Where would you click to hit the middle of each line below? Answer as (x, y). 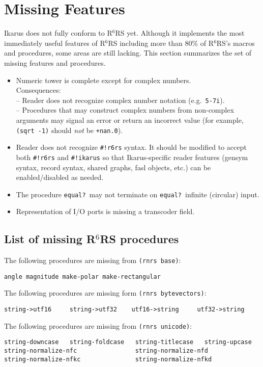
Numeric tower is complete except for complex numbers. (104, 80)
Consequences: (38, 90)
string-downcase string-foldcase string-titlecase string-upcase (128, 342)
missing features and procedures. (55, 62)
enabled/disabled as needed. (60, 177)
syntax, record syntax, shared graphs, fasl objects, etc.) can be (113, 167)
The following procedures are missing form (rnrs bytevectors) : (105, 293)
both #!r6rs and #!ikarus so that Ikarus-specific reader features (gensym (132, 157)
